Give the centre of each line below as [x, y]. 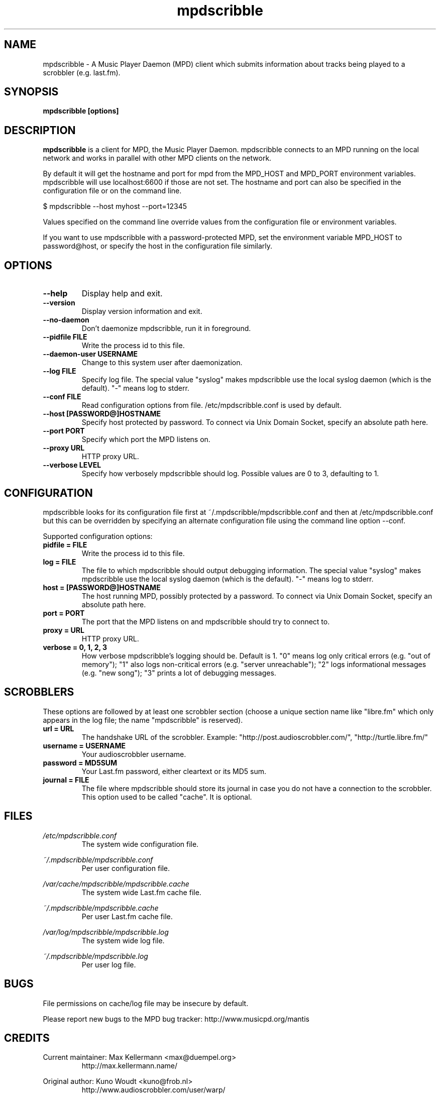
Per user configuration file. [126, 868]
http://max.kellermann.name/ [129, 1066]
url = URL [59, 728]
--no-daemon [66, 320]
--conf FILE [62, 397]
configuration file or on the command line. [112, 191]
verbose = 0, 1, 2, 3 [75, 647]
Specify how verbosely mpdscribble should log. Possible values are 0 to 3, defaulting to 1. [230, 474]
